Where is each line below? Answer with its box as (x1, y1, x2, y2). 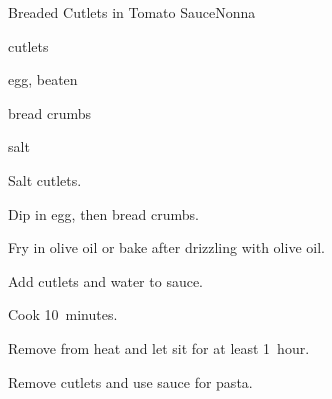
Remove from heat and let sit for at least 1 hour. (8, 337, 310, 358)
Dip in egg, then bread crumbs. (8, 203, 199, 224)
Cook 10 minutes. (8, 304, 118, 325)
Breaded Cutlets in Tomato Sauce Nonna (8, 2, 256, 22)
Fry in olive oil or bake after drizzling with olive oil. (8, 237, 325, 258)
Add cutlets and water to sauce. (8, 270, 204, 291)
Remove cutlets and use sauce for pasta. (8, 371, 253, 392)
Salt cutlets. (8, 169, 82, 190)
